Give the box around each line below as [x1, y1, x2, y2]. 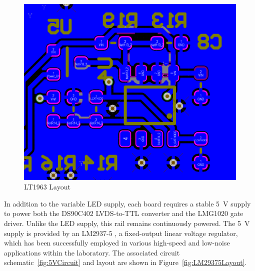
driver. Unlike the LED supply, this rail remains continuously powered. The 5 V [4, 217, 250, 228]
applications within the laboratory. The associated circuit [4, 247, 180, 257]
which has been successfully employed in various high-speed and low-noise [4, 237, 230, 248]
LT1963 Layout [24, 181, 70, 192]
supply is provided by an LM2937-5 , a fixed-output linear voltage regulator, [4, 227, 238, 238]
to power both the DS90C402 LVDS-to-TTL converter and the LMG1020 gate [4, 208, 243, 218]
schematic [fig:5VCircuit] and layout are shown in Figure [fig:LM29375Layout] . [4, 257, 247, 267]
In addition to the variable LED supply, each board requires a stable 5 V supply [4, 198, 251, 208]
